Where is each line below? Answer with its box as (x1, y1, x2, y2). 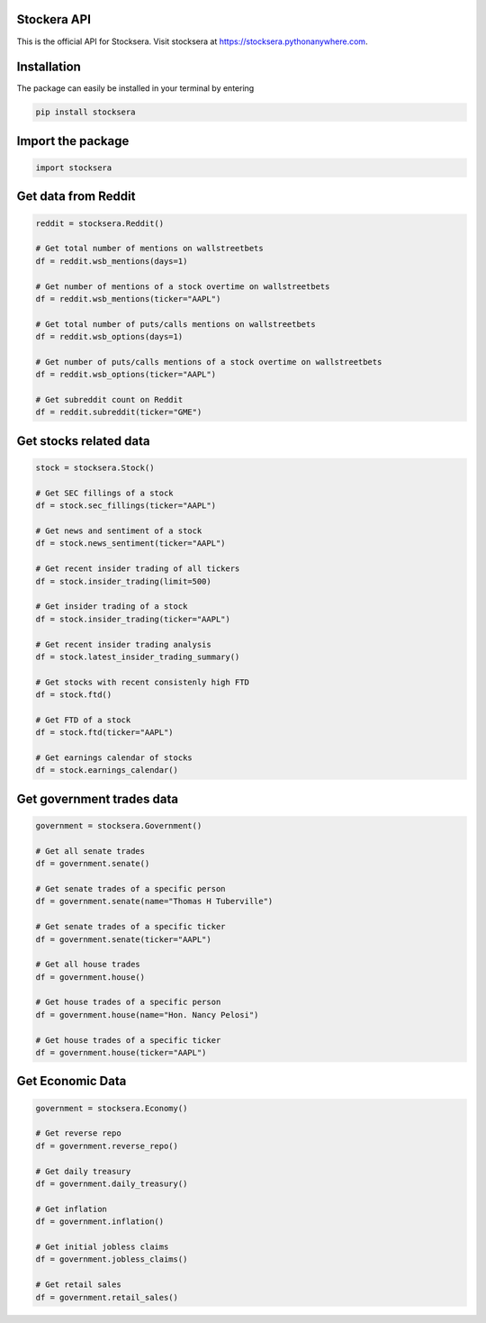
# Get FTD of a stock (35, 714, 131, 725)
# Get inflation (35, 1203, 108, 1214)
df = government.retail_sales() (35, 1292, 179, 1302)
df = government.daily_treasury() (35, 1178, 188, 1189)
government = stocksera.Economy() (35, 1103, 188, 1113)
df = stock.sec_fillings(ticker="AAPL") (35, 501, 216, 511)
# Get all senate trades (35, 846, 146, 856)
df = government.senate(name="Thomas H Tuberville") (35, 896, 274, 907)
